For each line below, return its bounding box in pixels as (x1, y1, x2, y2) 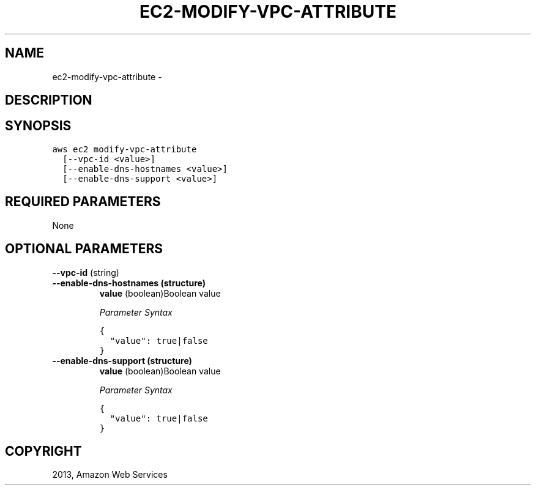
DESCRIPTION (5, 92, 92, 108)
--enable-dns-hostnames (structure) (52, 277, 206, 288)
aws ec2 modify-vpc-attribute (52, 144, 197, 154)
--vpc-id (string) (52, 267, 119, 278)
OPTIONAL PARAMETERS (5, 241, 163, 257)
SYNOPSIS (5, 118, 72, 134)
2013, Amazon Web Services (52, 469, 168, 480)
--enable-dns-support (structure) (52, 355, 192, 366)
